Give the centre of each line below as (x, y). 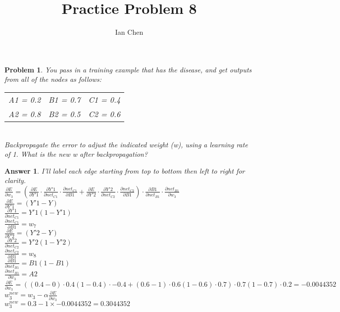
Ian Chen (129, 32)
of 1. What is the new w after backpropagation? (76, 154)
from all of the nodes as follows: (53, 79)
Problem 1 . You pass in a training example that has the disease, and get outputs (128, 69)
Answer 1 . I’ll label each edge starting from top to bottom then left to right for (125, 170)
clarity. (15, 180)
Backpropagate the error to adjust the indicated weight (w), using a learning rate (126, 144)
